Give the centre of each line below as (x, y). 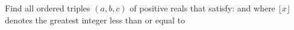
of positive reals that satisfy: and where (202, 8)
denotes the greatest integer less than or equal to (95, 19)
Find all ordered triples (48, 8)
